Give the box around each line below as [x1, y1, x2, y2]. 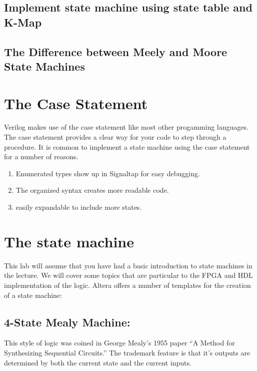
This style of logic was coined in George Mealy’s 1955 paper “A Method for [4, 337, 235, 348]
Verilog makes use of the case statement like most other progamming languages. [4, 122, 248, 132]
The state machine [4, 231, 134, 251]
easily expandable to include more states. [15, 202, 142, 212]
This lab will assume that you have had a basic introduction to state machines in [4, 260, 252, 270]
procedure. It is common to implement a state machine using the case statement [4, 141, 250, 152]
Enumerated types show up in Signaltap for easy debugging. [15, 168, 200, 178]
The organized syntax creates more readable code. [15, 185, 169, 195]
